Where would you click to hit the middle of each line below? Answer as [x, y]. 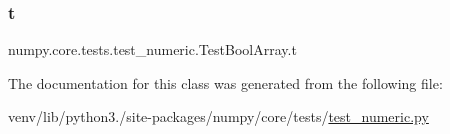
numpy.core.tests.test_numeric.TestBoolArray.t [152, 49]
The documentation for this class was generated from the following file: [225, 82]
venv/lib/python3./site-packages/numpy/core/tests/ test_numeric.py [218, 116]
